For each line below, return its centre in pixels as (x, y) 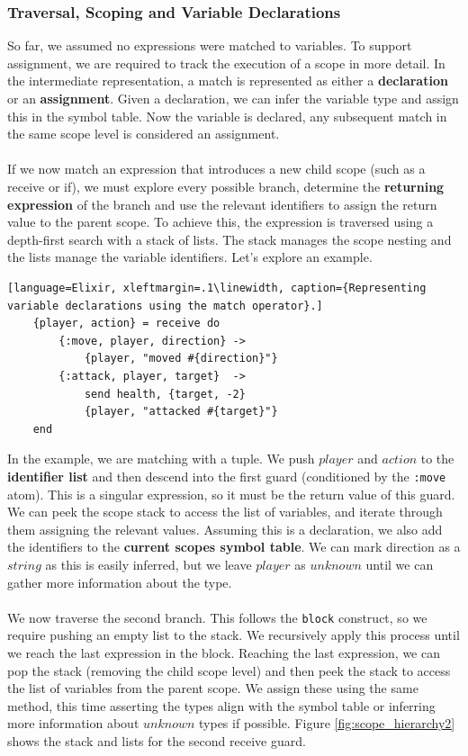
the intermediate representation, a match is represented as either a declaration (228, 81)
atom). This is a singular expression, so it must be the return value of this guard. (231, 494)
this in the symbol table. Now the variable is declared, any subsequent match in (227, 116)
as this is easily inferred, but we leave (148, 564)
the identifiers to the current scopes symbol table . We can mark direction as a (234, 547)
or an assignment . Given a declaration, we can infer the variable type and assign (233, 98)
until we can (400, 564)
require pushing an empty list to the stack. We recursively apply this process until (234, 635)
